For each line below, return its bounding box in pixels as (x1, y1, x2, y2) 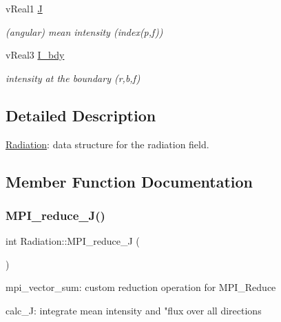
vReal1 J (6, 1, 43, 15)
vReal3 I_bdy (6, 48, 65, 62)
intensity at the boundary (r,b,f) (6, 70, 140, 85)
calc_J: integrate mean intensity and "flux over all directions (6, 303, 262, 317)
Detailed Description (6, 104, 156, 125)
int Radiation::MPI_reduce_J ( (6, 234, 140, 248)
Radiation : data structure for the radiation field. (6, 137, 209, 151)
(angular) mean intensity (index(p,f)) (6, 24, 163, 39)
